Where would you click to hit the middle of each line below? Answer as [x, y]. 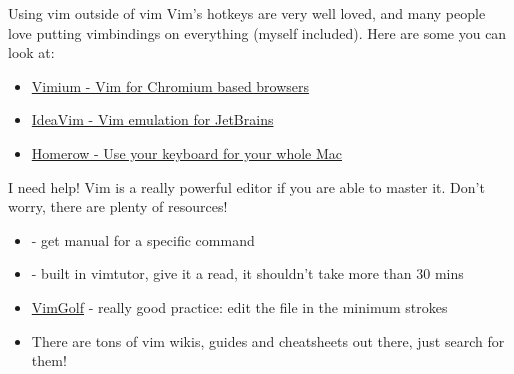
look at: [31, 52]
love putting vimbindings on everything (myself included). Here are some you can [257, 32]
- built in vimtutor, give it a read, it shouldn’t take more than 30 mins [247, 273]
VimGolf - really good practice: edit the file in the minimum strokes [239, 306]
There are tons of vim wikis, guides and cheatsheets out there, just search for [268, 340]
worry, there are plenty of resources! [118, 206]
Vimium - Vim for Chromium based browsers [170, 85]
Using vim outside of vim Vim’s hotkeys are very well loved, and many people [247, 13]
